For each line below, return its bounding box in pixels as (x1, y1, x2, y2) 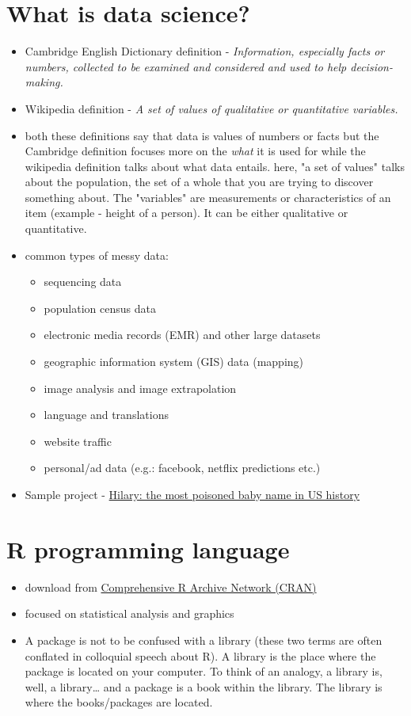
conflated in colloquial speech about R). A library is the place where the (25, 647, 376, 664)
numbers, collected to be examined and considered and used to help (25, 58, 347, 74)
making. (25, 74, 63, 90)
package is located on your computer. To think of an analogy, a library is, (25, 663, 382, 680)
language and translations (44, 406, 169, 423)
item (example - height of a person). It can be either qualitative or (25, 204, 348, 221)
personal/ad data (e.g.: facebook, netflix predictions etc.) (44, 459, 321, 476)
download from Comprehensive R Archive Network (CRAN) (25, 578, 317, 595)
